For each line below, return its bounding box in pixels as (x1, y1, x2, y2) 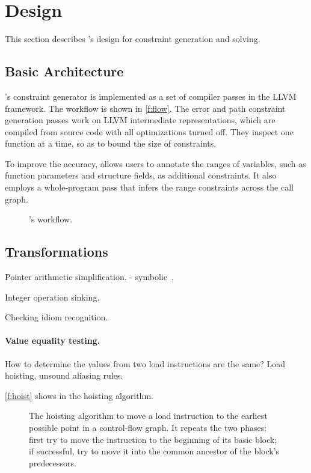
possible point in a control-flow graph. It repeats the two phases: (29, 421, 267, 434)
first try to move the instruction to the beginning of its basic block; (29, 433, 277, 445)
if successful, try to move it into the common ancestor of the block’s (29, 445, 280, 457)
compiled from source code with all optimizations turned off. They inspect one (5, 125, 294, 138)
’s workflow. (29, 213, 73, 225)
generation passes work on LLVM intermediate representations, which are (5, 114, 276, 126)
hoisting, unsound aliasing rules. (5, 369, 123, 382)
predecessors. (29, 456, 76, 469)
